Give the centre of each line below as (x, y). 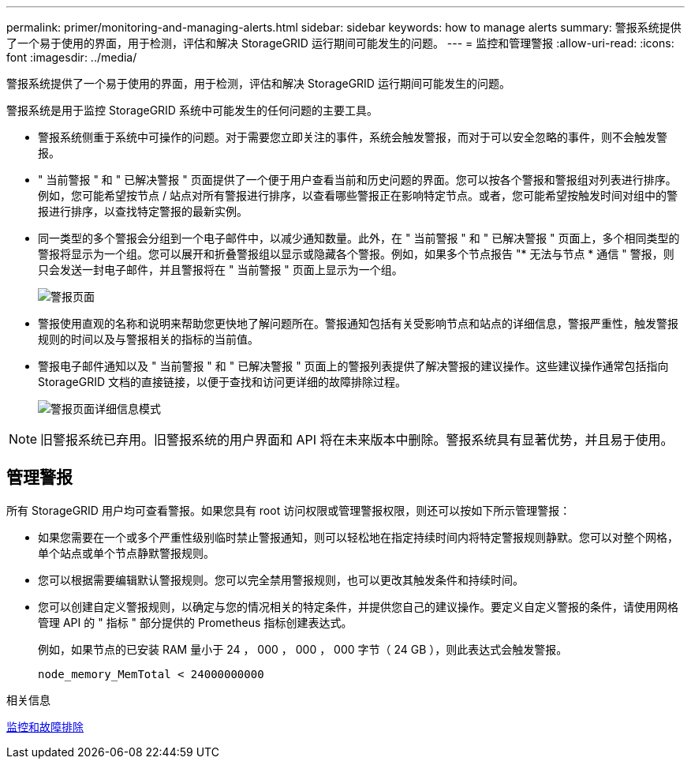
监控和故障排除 (45, 726)
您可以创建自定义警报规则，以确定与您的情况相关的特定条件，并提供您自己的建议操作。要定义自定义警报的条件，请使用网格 (358, 606)
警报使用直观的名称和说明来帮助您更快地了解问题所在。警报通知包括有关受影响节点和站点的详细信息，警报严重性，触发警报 (358, 323)
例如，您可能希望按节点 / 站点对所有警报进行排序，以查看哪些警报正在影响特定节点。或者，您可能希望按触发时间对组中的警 (358, 195)
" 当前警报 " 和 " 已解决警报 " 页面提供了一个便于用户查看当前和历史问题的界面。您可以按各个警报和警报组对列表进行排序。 (357, 180)
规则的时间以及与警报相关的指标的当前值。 (148, 339)
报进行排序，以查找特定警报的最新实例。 (143, 211)
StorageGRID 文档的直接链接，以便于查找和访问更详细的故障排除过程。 (222, 382)
